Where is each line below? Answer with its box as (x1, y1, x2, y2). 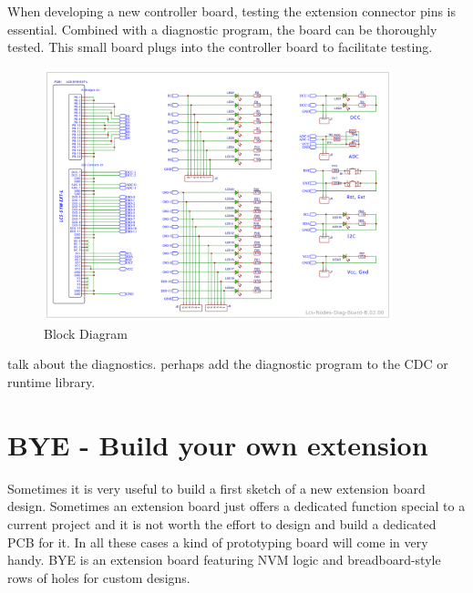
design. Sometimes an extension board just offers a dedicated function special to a (7, 496, 466, 516)
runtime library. (7, 373, 96, 392)
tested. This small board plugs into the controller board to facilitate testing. (7, 37, 433, 56)
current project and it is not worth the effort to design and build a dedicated (7, 514, 437, 533)
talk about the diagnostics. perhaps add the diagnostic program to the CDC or (7, 354, 448, 373)
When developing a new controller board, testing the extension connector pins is (7, 2, 457, 20)
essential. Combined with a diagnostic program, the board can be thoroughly (7, 19, 437, 38)
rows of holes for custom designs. (7, 567, 190, 587)
